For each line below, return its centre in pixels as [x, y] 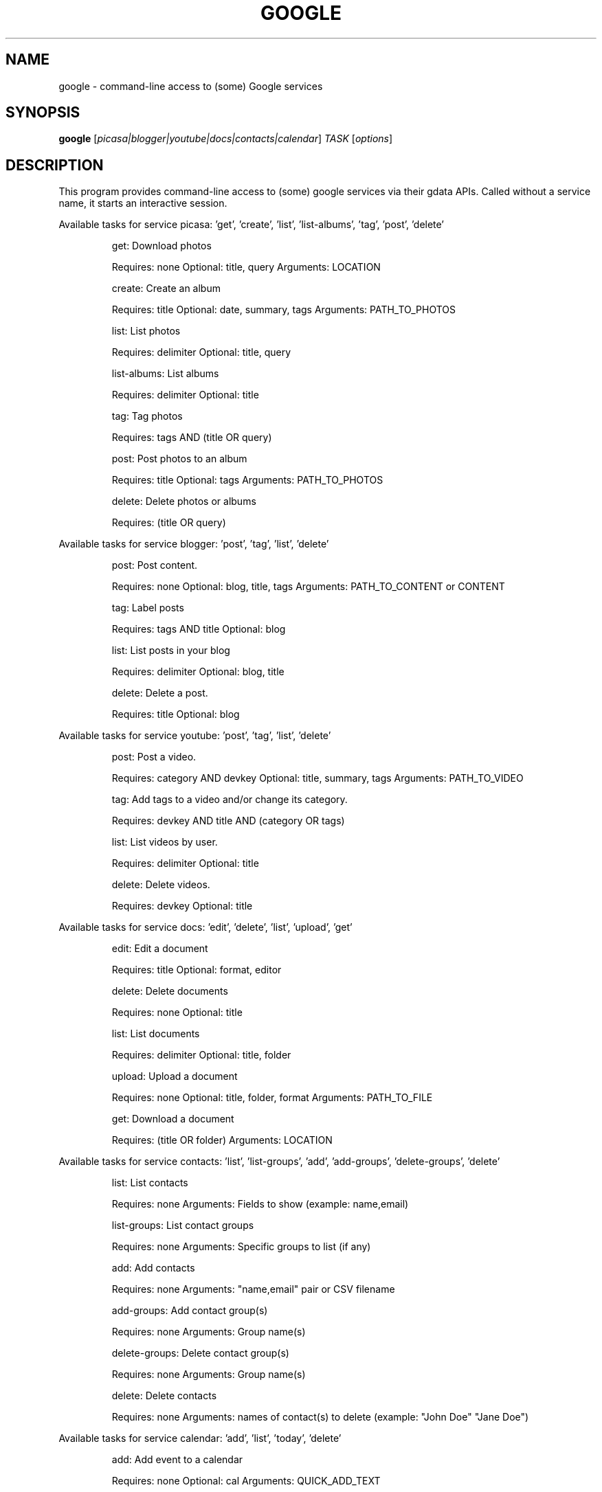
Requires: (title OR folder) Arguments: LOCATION [222, 1140]
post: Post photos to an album [179, 459]
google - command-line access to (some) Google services [191, 86]
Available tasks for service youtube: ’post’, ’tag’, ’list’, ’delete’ [195, 736]
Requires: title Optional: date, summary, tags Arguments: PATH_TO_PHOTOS [283, 310]
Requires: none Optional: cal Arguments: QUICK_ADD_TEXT [246, 1481]
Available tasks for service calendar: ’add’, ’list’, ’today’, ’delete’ [200, 1438]
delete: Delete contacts [164, 1396]
